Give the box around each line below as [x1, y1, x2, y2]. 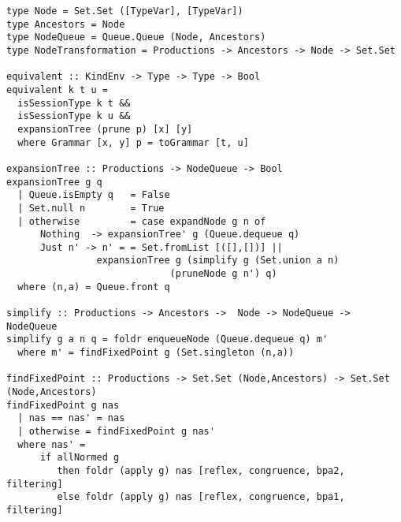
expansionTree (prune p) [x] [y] [17, 123, 193, 135]
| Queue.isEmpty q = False [17, 189, 170, 201]
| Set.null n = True [17, 202, 165, 214]
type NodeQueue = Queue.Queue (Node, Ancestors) [6, 32, 266, 43]
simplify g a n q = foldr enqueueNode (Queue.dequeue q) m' [6, 334, 329, 345]
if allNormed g [39, 452, 120, 464]
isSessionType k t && [17, 97, 131, 109]
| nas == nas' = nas [17, 412, 125, 424]
